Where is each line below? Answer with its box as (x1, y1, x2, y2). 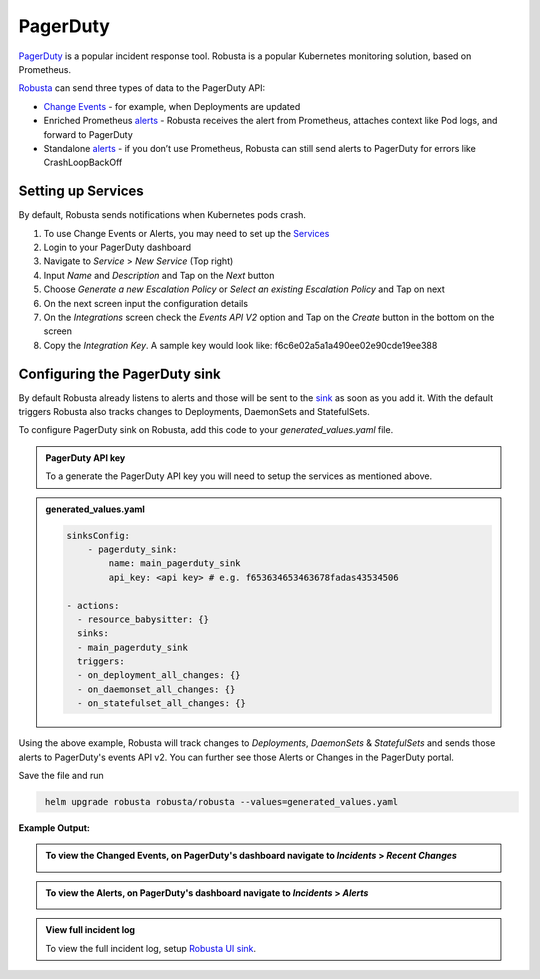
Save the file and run (18, 770, 104, 781)
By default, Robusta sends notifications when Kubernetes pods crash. (18, 209, 307, 221)
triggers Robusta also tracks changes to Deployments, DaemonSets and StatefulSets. (18, 406, 370, 417)
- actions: (66, 600, 120, 611)
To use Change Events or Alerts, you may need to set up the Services (43, 227, 330, 239)
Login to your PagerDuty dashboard (43, 241, 192, 253)
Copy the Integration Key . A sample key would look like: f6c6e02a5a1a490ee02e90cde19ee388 (43, 339, 438, 351)
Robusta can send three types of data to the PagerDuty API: (18, 82, 265, 94)
